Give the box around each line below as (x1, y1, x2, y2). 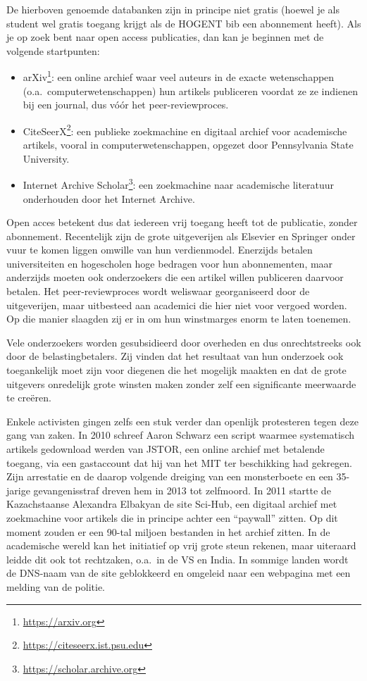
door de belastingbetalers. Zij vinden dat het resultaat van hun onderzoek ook (6, 349, 344, 363)
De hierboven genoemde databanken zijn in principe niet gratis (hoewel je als (6, 2, 340, 16)
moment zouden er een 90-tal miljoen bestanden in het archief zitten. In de (6, 524, 330, 539)
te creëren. (6, 390, 51, 405)
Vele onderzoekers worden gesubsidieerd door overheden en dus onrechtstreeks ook (6, 335, 361, 349)
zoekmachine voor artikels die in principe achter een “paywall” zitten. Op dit (6, 510, 338, 525)
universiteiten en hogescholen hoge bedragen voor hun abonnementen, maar (6, 256, 333, 270)
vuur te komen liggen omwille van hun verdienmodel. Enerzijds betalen (6, 242, 313, 257)
